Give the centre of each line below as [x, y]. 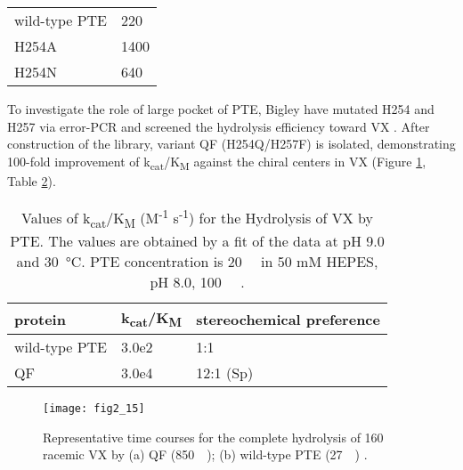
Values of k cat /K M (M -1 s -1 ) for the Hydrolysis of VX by [197, 218]
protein [40, 319]
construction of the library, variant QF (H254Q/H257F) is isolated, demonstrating [231, 144]
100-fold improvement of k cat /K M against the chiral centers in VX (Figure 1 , [217, 162]
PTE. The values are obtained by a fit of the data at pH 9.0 [197, 241]
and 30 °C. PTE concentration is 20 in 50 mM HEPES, [197, 262]
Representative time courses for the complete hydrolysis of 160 [213, 437]
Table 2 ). [32, 180]
